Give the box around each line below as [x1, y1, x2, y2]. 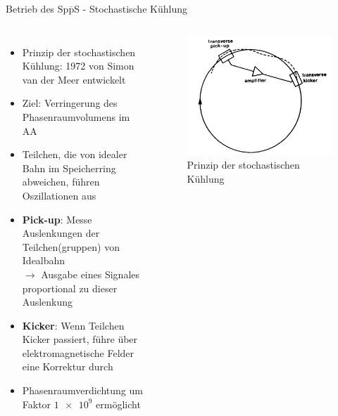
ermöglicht [96, 396, 141, 411]
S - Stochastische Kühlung [74, 1, 187, 15]
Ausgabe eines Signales [41, 266, 140, 281]
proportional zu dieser [22, 280, 118, 295]
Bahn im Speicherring [22, 160, 116, 175]
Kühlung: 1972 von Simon [22, 58, 134, 73]
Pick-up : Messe [22, 212, 92, 226]
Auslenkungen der [22, 226, 100, 240]
